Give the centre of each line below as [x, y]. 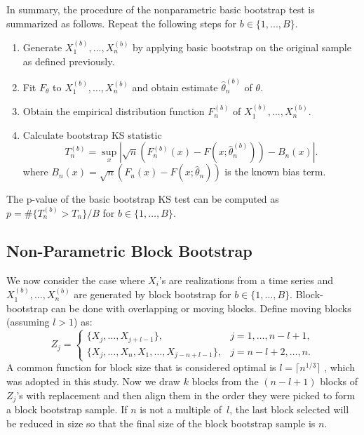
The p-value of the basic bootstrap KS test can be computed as [143, 199]
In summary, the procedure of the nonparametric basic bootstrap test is [161, 9]
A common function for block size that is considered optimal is [141, 367]
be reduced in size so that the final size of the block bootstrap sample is [161, 423]
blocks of [339, 381]
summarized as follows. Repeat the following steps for [122, 23]
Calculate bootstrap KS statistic [92, 134]
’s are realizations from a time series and [246, 280]
